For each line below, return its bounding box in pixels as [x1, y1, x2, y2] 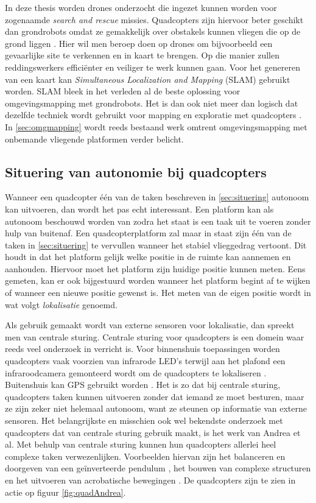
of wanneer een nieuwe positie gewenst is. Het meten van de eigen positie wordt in [5, 286, 311, 299]
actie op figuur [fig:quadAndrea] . [5, 485, 126, 498]
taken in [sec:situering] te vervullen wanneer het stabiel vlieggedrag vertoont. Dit [5, 238, 307, 251]
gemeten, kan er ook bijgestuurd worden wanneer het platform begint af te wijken [5, 274, 311, 287]
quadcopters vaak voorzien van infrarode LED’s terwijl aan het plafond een [5, 354, 286, 367]
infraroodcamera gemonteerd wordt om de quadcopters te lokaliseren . [5, 366, 267, 379]
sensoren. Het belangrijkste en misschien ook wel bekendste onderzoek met [5, 414, 283, 427]
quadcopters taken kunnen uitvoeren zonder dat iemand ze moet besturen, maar [5, 390, 304, 403]
